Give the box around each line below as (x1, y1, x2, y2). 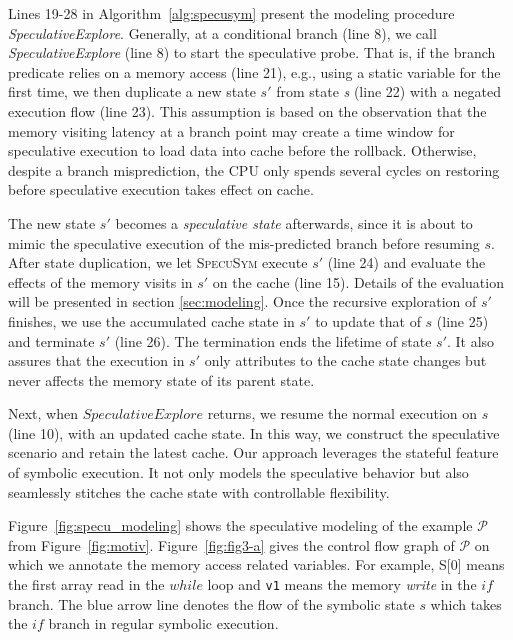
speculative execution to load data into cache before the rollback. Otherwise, (8, 140, 477, 161)
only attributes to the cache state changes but (204, 350, 487, 371)
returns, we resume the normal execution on (207, 403, 478, 424)
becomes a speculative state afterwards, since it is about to (115, 212, 473, 233)
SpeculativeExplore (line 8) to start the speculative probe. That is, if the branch (8, 42, 496, 63)
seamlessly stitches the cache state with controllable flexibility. (8, 481, 390, 502)
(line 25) (436, 310, 489, 331)
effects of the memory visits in (8, 271, 193, 292)
